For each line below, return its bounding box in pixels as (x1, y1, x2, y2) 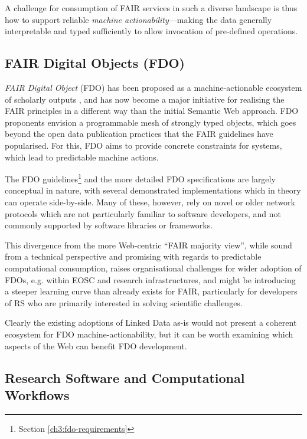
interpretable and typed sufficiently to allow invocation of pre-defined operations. (5, 25, 298, 37)
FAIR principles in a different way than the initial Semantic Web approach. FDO (5, 104, 299, 117)
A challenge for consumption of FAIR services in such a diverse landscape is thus (5, 2, 298, 14)
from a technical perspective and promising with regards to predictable (5, 250, 262, 263)
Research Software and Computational (5, 368, 245, 386)
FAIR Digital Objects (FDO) (5, 54, 185, 72)
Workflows (5, 385, 70, 404)
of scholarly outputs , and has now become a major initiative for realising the (5, 93, 285, 105)
